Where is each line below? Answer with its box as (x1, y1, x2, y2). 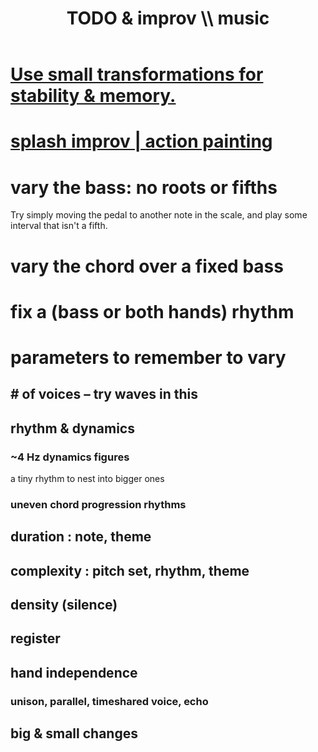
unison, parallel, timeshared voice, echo (10, 694, 209, 708)
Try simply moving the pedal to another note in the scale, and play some (10, 209, 308, 221)
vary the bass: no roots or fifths (10, 176, 278, 199)
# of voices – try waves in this (10, 386, 198, 403)
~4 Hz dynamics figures (10, 450, 130, 464)
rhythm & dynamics (10, 420, 135, 437)
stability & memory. (10, 85, 177, 107)
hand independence (10, 664, 138, 681)
